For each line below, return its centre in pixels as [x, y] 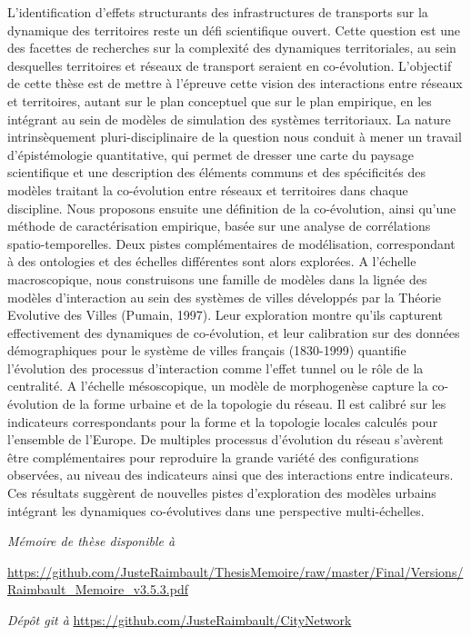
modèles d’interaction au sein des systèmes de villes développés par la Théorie [225, 297]
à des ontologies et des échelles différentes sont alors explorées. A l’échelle [212, 261]
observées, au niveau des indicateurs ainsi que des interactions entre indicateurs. [230, 475]
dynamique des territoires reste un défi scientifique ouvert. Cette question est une [234, 30]
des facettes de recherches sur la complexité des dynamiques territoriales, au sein [232, 48]
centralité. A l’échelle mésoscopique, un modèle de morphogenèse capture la [218, 386]
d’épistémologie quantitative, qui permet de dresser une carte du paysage [210, 154]
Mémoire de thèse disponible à [91, 541]
